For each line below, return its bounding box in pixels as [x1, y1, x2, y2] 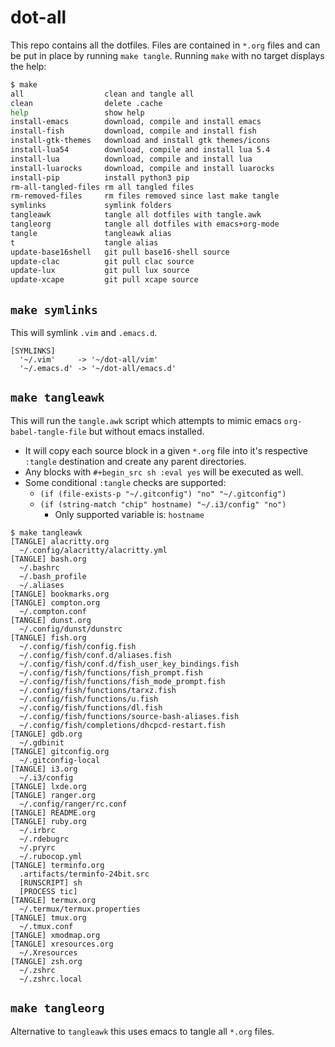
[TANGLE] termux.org [10, 895, 97, 905]
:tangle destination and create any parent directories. [24, 455, 247, 467]
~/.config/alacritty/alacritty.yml [19, 545, 168, 555]
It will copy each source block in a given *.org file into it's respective [24, 444, 309, 456]
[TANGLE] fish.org [10, 632, 87, 643]
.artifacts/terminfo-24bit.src [19, 869, 150, 879]
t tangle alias [10, 237, 159, 248]
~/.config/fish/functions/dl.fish [19, 702, 163, 713]
